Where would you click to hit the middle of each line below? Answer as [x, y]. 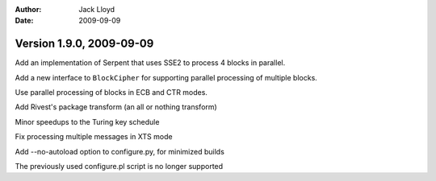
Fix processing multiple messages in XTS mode [94, 137]
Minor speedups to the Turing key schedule [87, 121]
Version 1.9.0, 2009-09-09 [84, 44]
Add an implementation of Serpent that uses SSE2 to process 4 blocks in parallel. [150, 63]
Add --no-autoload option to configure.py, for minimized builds [120, 151]
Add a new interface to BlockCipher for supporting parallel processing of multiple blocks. [166, 77]
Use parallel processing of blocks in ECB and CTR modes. [111, 93]
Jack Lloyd [97, 9]
